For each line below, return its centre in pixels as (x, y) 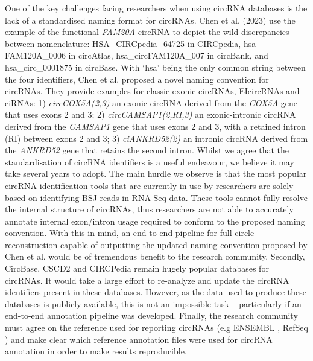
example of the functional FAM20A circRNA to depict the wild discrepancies (147, 32)
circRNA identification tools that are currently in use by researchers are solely (149, 185)
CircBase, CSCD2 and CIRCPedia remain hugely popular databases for (137, 268)
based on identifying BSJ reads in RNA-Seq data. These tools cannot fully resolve (156, 197)
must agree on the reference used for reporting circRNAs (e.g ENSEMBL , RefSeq (156, 327)
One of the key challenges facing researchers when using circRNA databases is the (156, 8)
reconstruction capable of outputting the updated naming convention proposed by (156, 244)
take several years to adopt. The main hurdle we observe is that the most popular (156, 174)
